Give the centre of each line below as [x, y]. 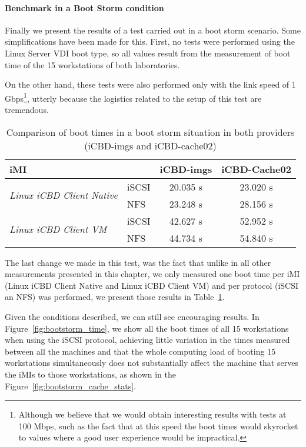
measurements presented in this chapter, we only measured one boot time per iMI [152, 274]
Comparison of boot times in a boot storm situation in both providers [150, 132]
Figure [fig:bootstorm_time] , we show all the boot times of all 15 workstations [147, 328]
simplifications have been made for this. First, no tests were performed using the [150, 41]
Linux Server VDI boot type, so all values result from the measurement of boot [148, 53]
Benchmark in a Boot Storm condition [84, 7]
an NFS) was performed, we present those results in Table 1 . [115, 297]
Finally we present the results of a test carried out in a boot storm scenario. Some [153, 30]
